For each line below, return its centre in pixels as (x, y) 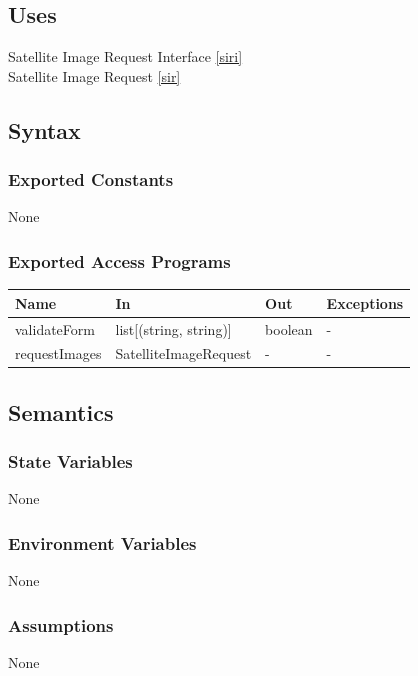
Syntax (44, 129)
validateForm (55, 328)
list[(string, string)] (173, 328)
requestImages (58, 353)
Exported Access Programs (119, 260)
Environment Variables (102, 543)
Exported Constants (91, 179)
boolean (289, 328)
